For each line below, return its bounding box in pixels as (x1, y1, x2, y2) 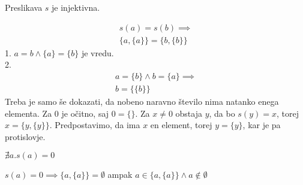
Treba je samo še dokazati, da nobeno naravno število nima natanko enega (5, 95, 279, 107)
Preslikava (5, 1, 43, 13)
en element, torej (150, 119, 212, 131)
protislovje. (5, 130, 46, 142)
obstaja (175, 107, 202, 119)
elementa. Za (5, 107, 52, 119)
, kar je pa (242, 119, 281, 131)
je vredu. (81, 46, 114, 59)
